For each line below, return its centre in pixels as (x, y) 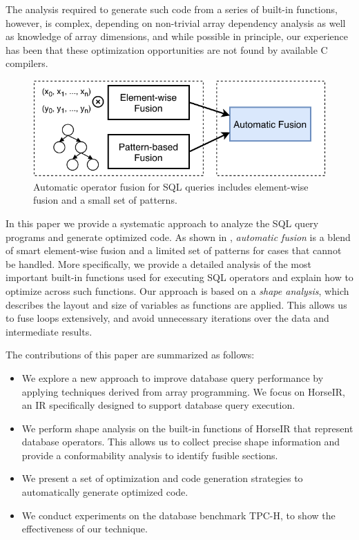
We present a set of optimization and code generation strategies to (162, 478)
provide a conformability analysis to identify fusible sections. (150, 455)
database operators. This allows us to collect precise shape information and (181, 442)
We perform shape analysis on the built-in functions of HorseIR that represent (187, 428)
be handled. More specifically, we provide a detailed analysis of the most (158, 263)
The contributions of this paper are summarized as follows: (130, 355)
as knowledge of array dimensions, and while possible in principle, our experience (177, 36)
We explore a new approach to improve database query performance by (173, 377)
